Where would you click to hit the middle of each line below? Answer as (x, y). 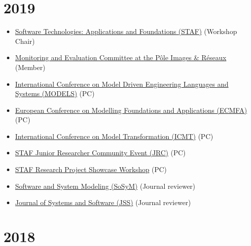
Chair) (25, 41)
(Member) (30, 67)
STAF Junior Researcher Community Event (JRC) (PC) (100, 153)
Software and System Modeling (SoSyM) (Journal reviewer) (105, 186)
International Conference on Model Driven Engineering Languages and (122, 84)
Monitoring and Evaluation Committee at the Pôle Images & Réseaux (121, 57)
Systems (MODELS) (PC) (55, 93)
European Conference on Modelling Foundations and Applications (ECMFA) (131, 110)
